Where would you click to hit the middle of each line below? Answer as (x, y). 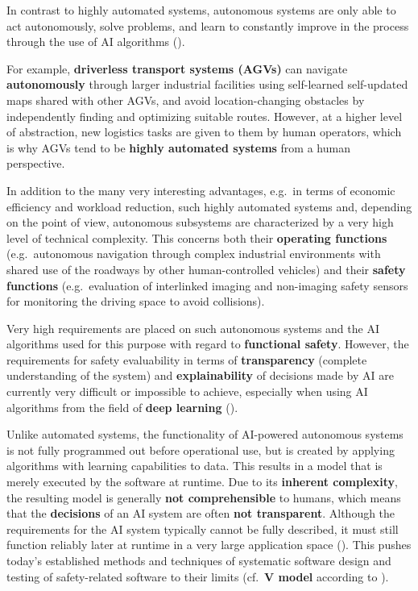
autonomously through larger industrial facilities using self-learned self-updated (207, 84)
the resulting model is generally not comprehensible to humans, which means (204, 497)
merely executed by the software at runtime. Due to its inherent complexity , (202, 482)
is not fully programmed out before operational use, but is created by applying (201, 449)
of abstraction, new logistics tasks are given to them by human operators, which (204, 132)
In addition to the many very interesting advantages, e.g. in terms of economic (201, 190)
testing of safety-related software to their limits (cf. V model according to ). (198, 576)
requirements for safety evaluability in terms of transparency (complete (187, 359)
